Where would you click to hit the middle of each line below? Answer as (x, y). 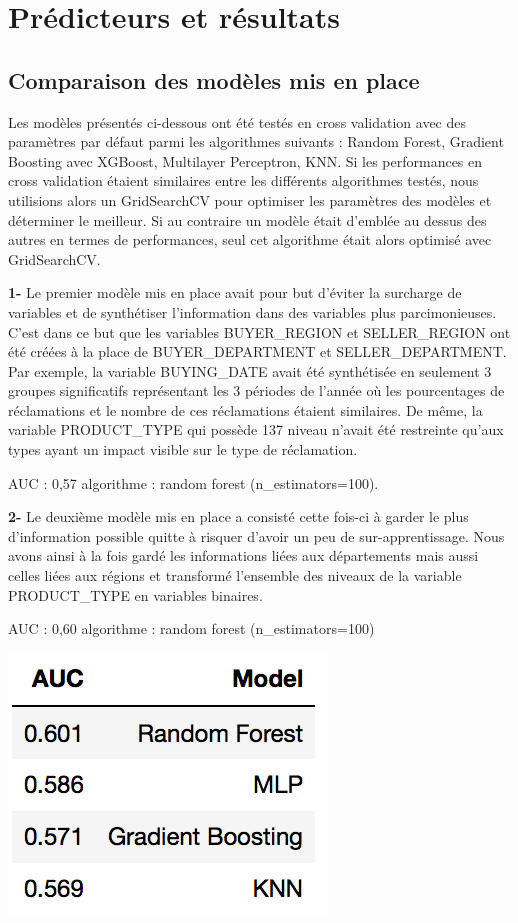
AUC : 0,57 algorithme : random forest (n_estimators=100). (193, 482)
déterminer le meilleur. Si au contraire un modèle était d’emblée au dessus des (247, 219)
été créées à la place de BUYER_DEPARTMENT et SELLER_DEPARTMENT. (257, 351)
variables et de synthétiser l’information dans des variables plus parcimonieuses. (252, 311)
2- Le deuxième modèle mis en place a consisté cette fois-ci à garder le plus (238, 516)
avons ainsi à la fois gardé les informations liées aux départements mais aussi (243, 555)
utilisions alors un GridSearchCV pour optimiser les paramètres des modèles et (250, 199)
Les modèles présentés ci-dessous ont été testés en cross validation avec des (237, 121)
